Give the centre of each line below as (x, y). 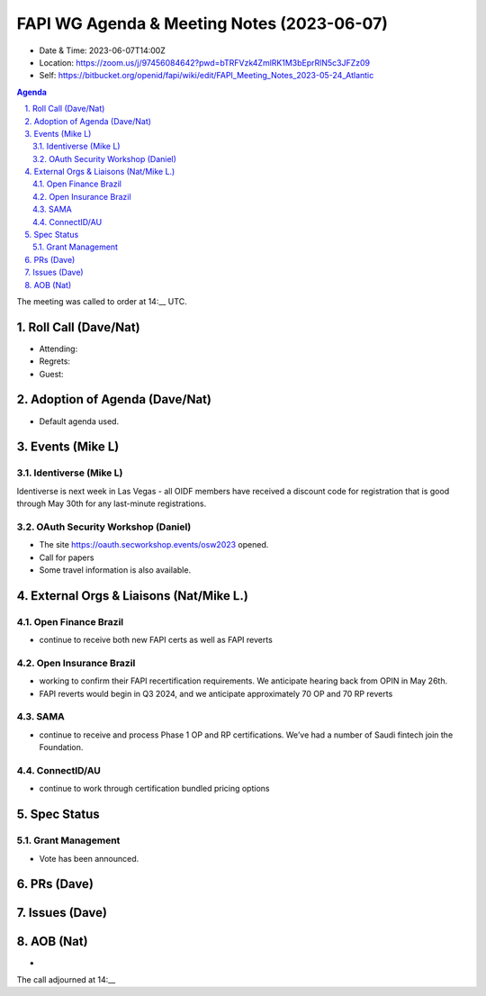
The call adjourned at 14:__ (66, 979)
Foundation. (61, 747)
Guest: (51, 374)
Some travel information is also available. (115, 570)
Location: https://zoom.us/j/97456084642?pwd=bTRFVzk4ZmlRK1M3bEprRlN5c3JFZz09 (205, 62)
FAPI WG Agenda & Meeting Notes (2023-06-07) (202, 23)
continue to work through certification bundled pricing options (154, 789)
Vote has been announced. (89, 858)
